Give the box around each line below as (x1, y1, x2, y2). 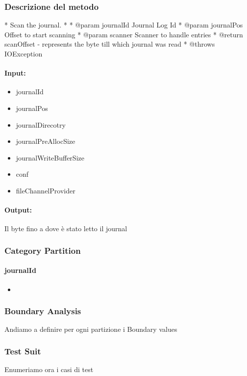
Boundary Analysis (4, 305, 81, 317)
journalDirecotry (16, 119, 66, 130)
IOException (4, 49, 43, 58)
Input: (4, 68, 26, 78)
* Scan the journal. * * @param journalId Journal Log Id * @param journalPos (4, 20, 243, 30)
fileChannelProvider (16, 185, 75, 195)
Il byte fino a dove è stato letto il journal (4, 223, 127, 234)
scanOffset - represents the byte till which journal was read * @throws (4, 39, 215, 49)
